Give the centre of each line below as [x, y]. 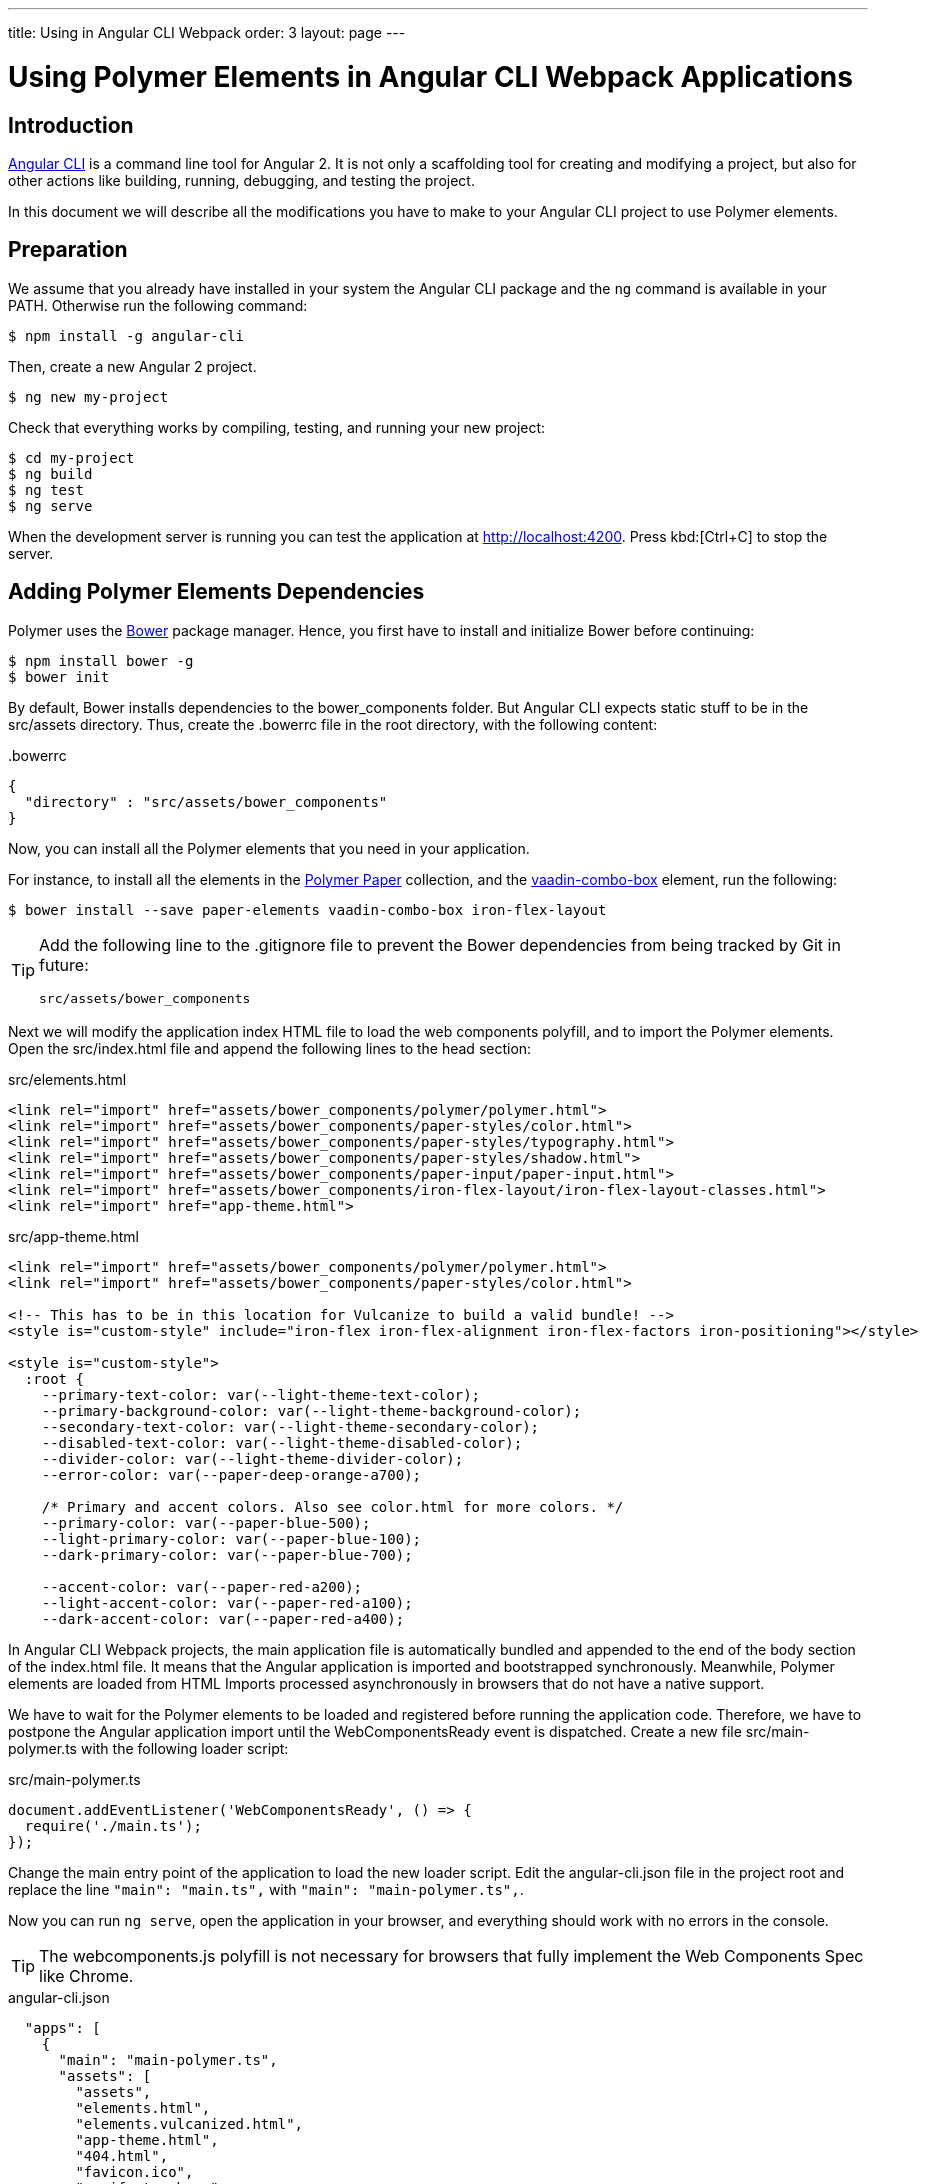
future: [64, 964]
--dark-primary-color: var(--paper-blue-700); [227, 1554]
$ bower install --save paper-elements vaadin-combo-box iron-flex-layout [307, 909]
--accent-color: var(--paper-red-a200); [202, 1586]
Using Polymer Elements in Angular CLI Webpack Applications [430, 76]
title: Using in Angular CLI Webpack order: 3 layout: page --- [207, 32]
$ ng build [50, 473]
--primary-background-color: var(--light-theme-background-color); [311, 1410]
